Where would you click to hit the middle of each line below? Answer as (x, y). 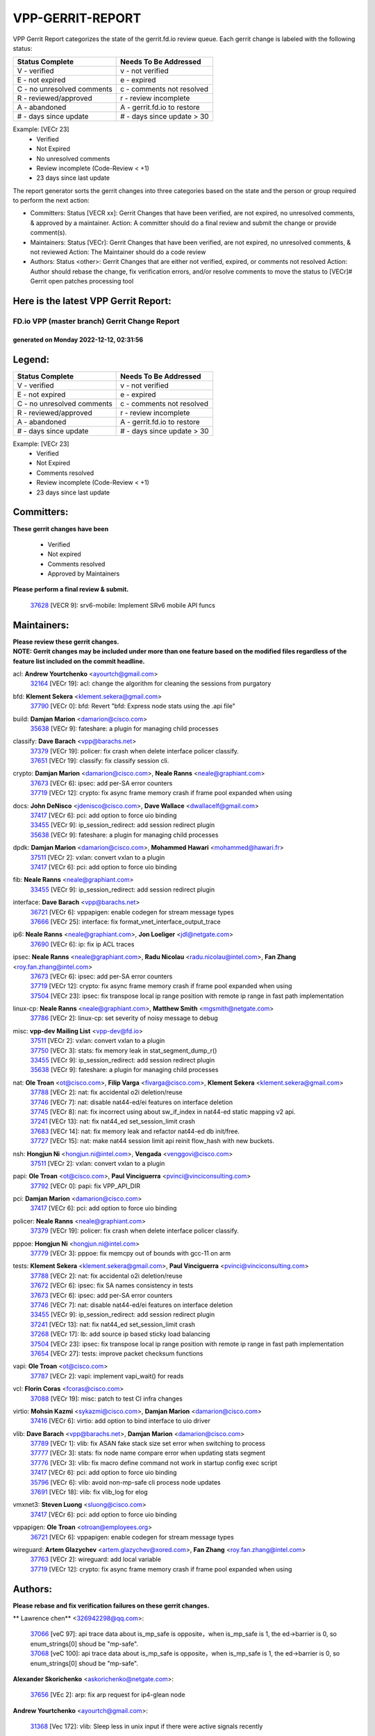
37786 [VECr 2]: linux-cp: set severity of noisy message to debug (124, 1018)
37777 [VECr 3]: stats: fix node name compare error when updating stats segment (148, 1453)
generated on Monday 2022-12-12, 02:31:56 (78, 340)
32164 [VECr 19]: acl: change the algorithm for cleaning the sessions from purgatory (151, 683)
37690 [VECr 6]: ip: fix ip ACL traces (82, 944)
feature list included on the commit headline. (79, 661)
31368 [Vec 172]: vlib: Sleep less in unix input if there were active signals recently (147, 1726)
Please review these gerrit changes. (66, 642)
